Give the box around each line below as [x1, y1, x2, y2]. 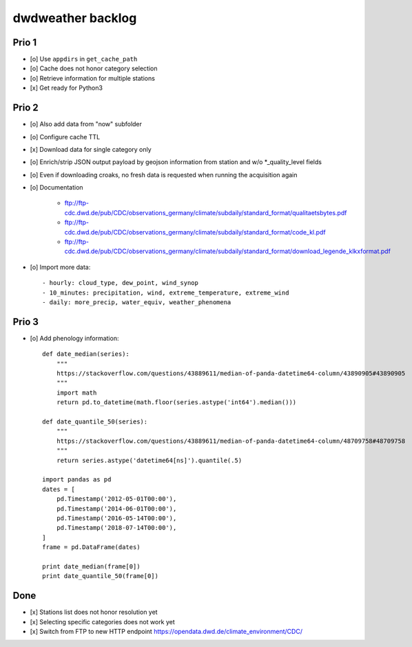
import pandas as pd [42, 476, 112, 484]
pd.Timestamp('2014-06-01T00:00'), [56, 504, 177, 512]
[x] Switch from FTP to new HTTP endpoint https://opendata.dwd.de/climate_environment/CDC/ [30, 627, 303, 635]
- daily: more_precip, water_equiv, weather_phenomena [42, 299, 231, 306]
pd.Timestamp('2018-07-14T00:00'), [56, 524, 177, 532]
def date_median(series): [42, 350, 130, 358]
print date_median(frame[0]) [42, 562, 141, 570]
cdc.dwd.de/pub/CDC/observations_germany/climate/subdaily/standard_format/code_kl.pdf [64, 228, 327, 236]
